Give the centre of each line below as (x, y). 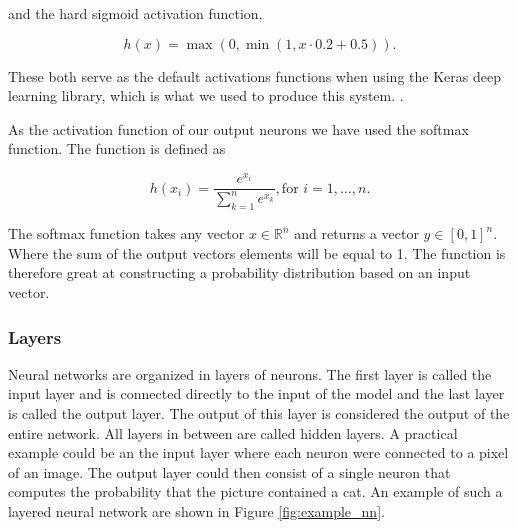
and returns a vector (356, 233)
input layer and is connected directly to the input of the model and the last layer (256, 393)
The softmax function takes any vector (126, 233)
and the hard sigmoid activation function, (135, 13)
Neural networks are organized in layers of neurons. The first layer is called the (250, 373)
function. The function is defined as (117, 148)
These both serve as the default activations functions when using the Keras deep (254, 75)
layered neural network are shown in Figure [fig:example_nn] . (196, 511)
